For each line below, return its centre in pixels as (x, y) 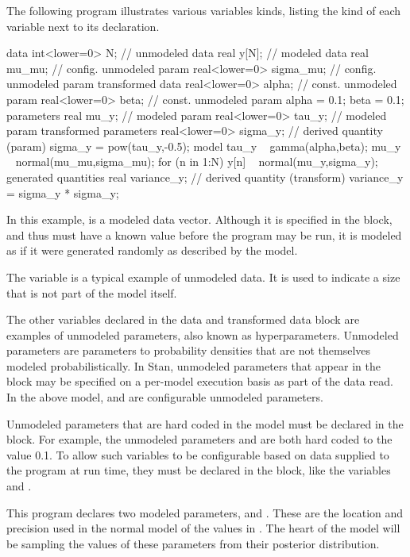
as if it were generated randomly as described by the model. (152, 250)
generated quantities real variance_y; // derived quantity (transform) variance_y (205, 177)
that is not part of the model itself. (92, 292)
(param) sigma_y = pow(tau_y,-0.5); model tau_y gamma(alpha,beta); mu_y (204, 146)
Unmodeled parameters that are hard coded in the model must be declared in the (205, 423)
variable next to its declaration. (83, 26)
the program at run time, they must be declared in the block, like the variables (199, 470)
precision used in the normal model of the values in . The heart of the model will (203, 528)
